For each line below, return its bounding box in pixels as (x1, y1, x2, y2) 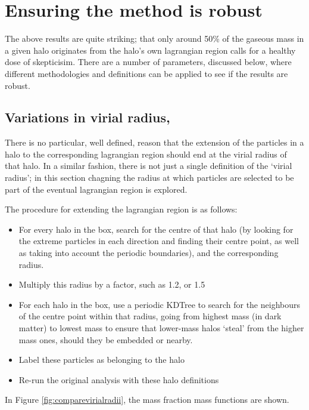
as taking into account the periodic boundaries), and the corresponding (18, 246, 279, 259)
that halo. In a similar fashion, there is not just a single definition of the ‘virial (5, 159, 292, 172)
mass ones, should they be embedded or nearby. (18, 333, 193, 346)
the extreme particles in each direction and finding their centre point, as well (18, 235, 299, 247)
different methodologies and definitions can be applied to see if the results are (5, 67, 288, 79)
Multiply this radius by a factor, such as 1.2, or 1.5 (18, 278, 205, 291)
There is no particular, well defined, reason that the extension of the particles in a (5, 136, 304, 149)
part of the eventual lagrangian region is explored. (5, 183, 188, 195)
